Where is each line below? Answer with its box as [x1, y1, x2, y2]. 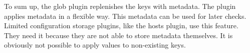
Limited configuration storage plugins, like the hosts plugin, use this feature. [4, 20, 238, 31]
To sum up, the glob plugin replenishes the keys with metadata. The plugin [4, 1, 236, 11]
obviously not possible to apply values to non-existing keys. [4, 40, 186, 50]
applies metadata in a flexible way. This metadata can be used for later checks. [4, 10, 246, 21]
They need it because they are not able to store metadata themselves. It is [4, 30, 233, 40]
